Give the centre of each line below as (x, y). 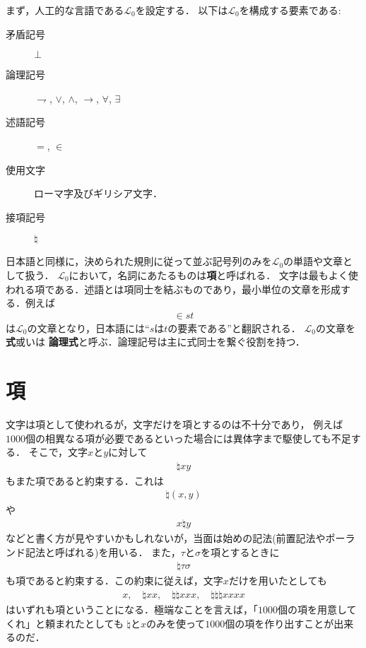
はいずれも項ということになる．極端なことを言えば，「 (132, 609)
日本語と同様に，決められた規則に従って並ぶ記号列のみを (139, 261)
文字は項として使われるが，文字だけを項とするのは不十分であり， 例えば (175, 424)
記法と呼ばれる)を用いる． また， (103, 552)
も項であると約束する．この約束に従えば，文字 (114, 581)
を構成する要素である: (290, 10)
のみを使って (176, 623)
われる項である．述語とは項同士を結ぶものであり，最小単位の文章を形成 (173, 289)
